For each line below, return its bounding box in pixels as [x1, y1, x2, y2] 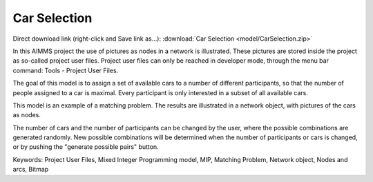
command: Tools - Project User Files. [12, 66, 119, 74]
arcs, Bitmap [12, 165, 49, 174]
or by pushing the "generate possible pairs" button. [12, 143, 159, 151]
